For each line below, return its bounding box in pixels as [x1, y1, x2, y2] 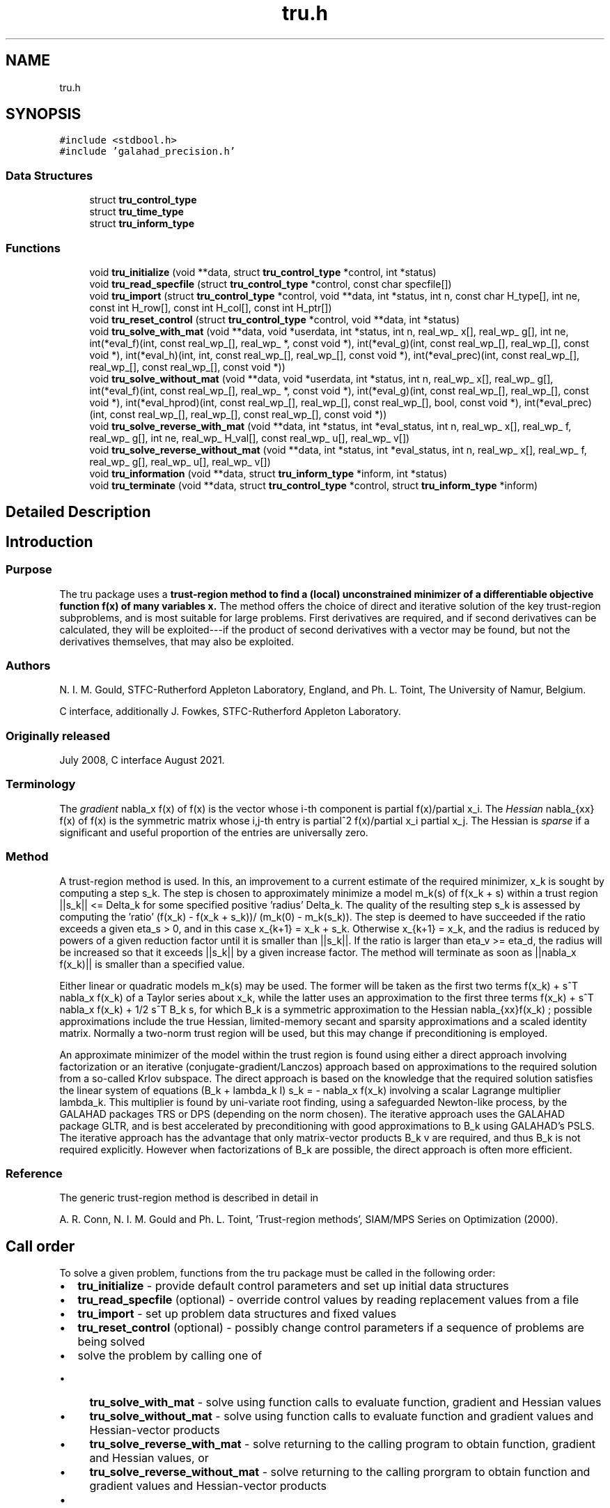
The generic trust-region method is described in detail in [59, 1192, 319, 1204]
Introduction [6, 532, 93, 551]
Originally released [6, 728, 111, 743]
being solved [77, 1334, 146, 1349]
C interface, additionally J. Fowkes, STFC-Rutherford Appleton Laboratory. [59, 705, 401, 718]
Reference [6, 1166, 63, 1180]
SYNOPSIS [6, 105, 81, 123]
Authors [6, 658, 51, 672]
